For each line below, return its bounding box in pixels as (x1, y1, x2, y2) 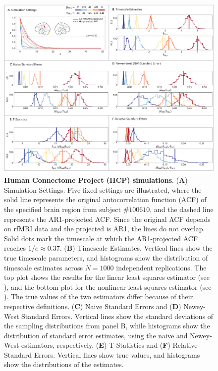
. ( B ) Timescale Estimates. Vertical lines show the (59, 243, 213, 253)
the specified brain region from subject (4, 204, 121, 214)
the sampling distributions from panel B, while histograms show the (4, 320, 210, 331)
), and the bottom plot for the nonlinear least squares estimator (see (4, 281, 212, 292)
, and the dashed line (150, 204, 214, 214)
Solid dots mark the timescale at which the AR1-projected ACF (4, 233, 198, 243)
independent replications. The (116, 262, 207, 272)
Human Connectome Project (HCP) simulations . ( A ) (4, 175, 188, 185)
